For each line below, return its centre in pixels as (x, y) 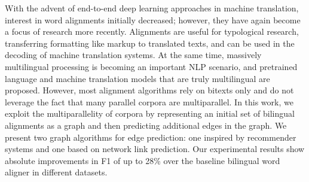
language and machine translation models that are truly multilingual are (137, 78)
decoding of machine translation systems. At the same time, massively (133, 55)
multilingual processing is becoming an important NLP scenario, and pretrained (151, 66)
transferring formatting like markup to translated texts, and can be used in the (150, 43)
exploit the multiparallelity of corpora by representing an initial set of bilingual (150, 113)
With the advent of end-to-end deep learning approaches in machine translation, (152, 8)
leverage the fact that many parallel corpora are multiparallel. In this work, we (149, 101)
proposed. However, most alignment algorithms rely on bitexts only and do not (149, 90)
